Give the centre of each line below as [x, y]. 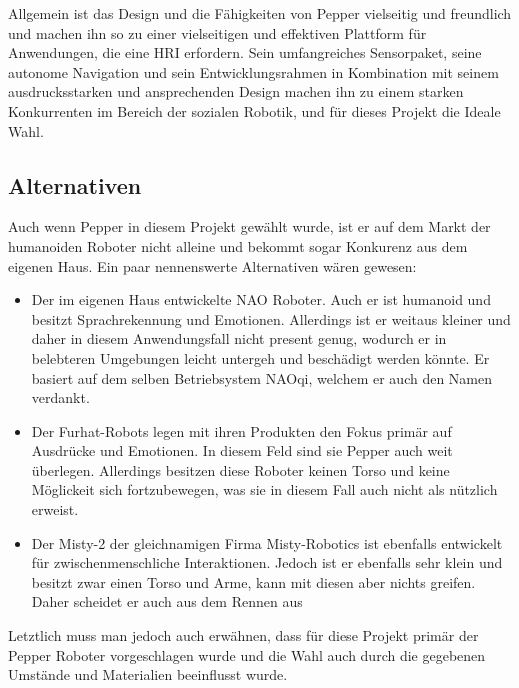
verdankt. [60, 397]
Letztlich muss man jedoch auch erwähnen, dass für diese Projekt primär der [243, 635]
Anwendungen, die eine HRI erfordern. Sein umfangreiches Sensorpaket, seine [245, 52]
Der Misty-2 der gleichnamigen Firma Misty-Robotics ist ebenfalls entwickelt [267, 542]
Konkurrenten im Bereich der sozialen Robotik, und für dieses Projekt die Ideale [254, 110]
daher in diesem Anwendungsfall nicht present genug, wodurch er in [239, 338]
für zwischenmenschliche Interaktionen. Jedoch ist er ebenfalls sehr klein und [267, 562]
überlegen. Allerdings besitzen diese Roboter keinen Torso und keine [240, 469]
